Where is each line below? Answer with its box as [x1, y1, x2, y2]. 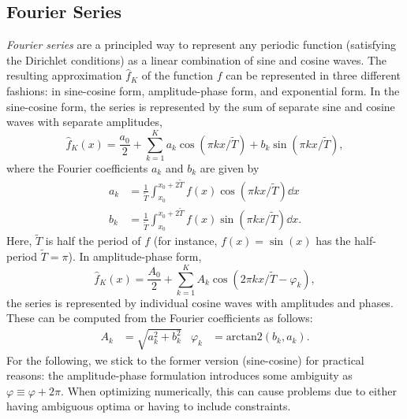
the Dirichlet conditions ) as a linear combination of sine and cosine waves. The [6, 51, 387, 68]
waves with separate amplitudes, [6, 113, 162, 130]
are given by [200, 159, 260, 176]
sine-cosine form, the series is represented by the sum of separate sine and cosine [6, 98, 395, 114]
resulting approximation [6, 67, 122, 83]
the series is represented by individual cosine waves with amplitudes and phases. [6, 294, 394, 310]
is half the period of [45, 232, 141, 249]
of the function [141, 67, 213, 83]
